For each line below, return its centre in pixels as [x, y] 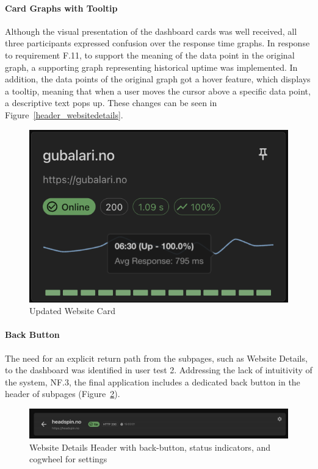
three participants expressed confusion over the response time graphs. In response [157, 43]
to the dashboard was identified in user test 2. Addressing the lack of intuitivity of [159, 370]
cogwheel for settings [68, 459]
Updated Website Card [72, 311]
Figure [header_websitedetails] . [64, 114]
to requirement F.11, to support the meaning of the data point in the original [150, 55]
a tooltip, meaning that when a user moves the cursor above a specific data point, [158, 91]
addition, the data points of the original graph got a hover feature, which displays [158, 79]
